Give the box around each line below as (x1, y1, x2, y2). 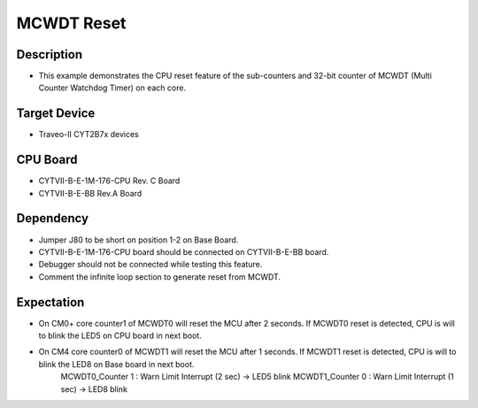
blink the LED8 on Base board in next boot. (38, 358, 195, 369)
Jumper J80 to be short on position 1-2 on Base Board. (38, 235, 239, 245)
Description (16, 47, 83, 62)
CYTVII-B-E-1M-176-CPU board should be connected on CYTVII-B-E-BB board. (38, 246, 329, 257)
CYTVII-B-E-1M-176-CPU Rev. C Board (38, 175, 181, 186)
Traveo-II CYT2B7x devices (38, 129, 139, 140)
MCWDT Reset (16, 13, 127, 33)
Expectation (16, 295, 85, 310)
